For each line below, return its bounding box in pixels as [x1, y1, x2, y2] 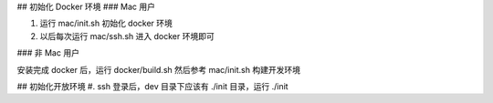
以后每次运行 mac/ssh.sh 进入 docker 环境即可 [39, 30, 215, 41]
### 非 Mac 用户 [16, 47, 79, 58]
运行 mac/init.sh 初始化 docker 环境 [39, 18, 173, 29]
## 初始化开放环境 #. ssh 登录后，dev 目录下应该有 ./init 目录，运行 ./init [16, 80, 288, 91]
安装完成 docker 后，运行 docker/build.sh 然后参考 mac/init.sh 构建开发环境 [16, 64, 301, 75]
